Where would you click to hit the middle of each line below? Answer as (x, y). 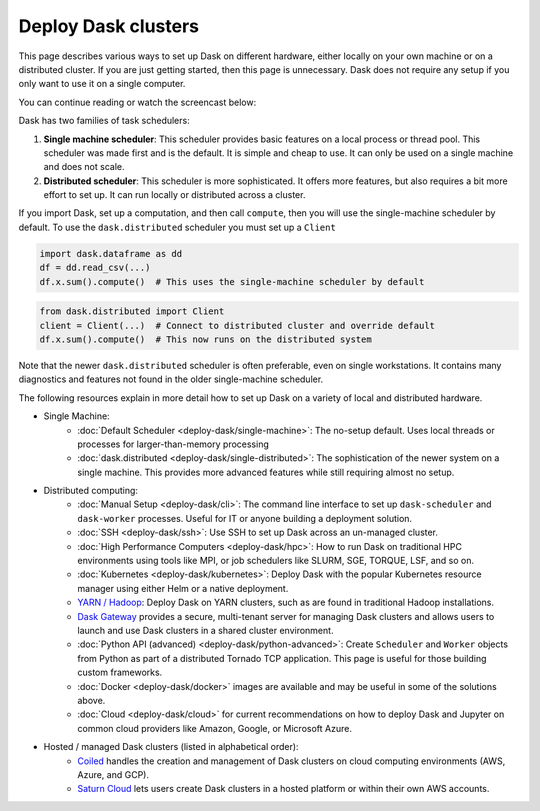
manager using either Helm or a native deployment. (183, 588)
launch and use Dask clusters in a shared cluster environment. (205, 630)
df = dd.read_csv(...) (95, 268)
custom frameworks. (120, 672)
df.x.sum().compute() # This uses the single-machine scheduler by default (232, 281)
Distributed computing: (91, 491)
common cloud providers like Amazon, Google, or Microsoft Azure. (214, 728)
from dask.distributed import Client (132, 311)
